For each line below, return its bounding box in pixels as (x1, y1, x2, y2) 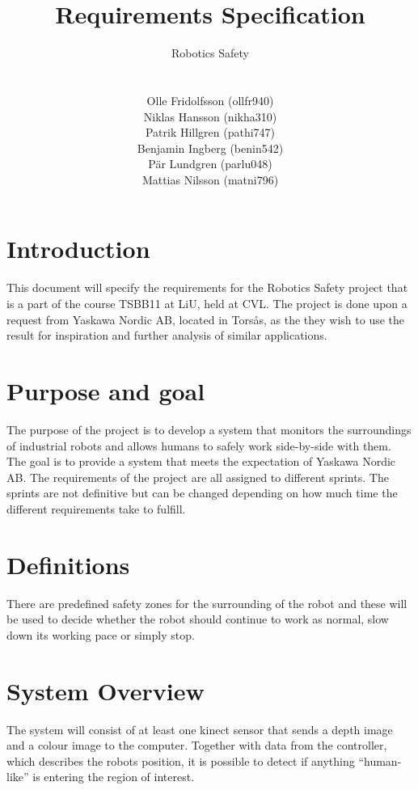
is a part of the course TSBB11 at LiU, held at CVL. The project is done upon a (6, 295, 407, 311)
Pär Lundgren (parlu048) (148, 155, 272, 172)
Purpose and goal (6, 374, 205, 407)
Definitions (6, 547, 130, 581)
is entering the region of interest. (32, 768, 195, 785)
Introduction (6, 232, 150, 265)
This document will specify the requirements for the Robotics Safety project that (6, 279, 408, 296)
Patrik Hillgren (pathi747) (145, 124, 276, 141)
